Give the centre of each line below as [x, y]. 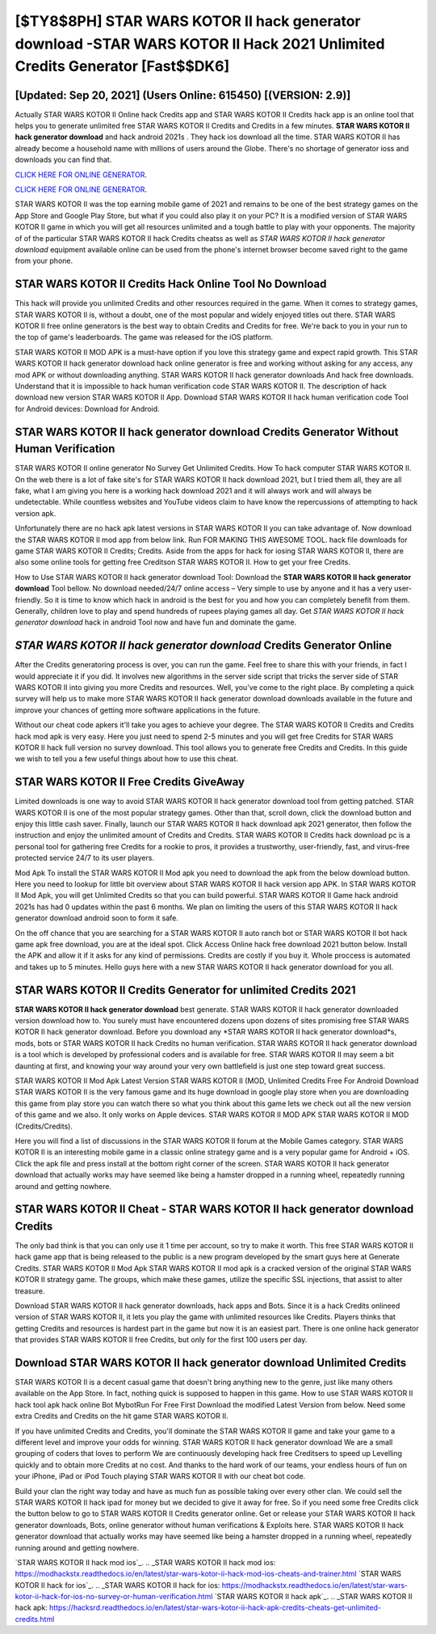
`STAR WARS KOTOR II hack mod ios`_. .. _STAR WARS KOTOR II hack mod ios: [145, 1562]
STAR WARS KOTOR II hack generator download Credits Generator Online [203, 646]
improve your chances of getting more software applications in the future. [138, 710]
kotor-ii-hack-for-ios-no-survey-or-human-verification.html [114, 1597]
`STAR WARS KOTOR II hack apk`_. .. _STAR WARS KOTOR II [313, 1597]
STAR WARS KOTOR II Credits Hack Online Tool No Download [171, 284]
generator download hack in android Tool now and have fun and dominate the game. [156, 622]
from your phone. [44, 261]
